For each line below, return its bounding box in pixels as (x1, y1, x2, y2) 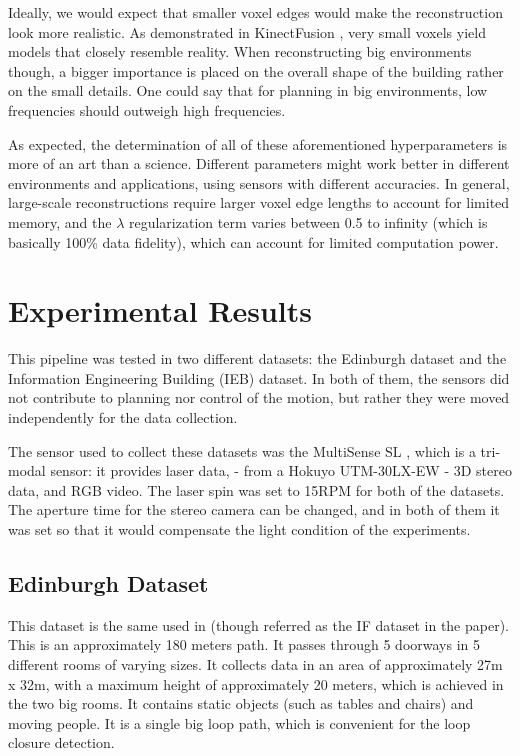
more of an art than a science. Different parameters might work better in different (8, 153, 510, 174)
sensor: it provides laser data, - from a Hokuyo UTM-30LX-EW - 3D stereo (50, 460, 512, 481)
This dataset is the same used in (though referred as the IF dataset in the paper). (8, 614, 509, 635)
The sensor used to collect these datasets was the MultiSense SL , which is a (8, 440, 476, 461)
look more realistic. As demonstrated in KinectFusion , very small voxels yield (8, 21, 486, 42)
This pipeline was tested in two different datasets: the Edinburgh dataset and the (8, 348, 507, 369)
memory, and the (8, 211, 112, 232)
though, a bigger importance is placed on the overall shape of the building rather (8, 60, 504, 81)
